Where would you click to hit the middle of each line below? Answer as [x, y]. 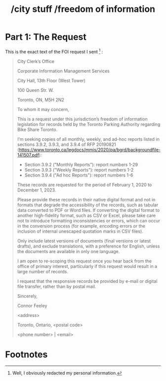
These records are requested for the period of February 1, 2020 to [84, 185]
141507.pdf [28, 155]
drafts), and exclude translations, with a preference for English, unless [88, 246]
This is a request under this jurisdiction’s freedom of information [82, 119]
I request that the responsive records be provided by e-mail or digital [87, 281]
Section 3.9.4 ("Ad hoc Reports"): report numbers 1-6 [79, 175]
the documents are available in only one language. [68, 251]
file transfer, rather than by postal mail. [57, 286]
